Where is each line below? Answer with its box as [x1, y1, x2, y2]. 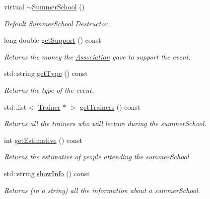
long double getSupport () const [4, 35, 101, 45]
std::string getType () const [4, 68, 88, 78]
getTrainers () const [80, 101, 140, 112]
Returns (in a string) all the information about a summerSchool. [4, 185, 200, 195]
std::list [4, 101, 27, 112]
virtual [4, 1, 24, 11]
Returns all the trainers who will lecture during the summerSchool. [4, 118, 207, 129]
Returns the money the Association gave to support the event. [4, 51, 191, 62]
